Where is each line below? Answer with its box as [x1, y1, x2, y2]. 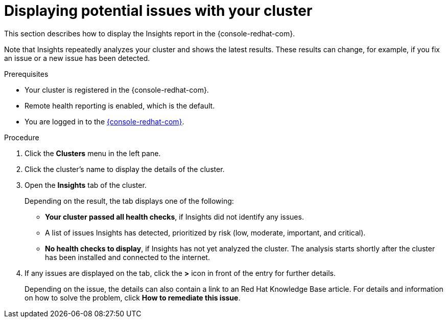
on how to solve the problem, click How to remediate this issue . [25, 293, 241, 302]
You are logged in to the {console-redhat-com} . [25, 117, 184, 126]
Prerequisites [4, 69, 49, 78]
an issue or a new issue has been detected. [4, 53, 150, 62]
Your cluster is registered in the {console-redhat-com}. [25, 85, 209, 94]
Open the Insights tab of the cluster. [25, 180, 147, 189]
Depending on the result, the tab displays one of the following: [25, 196, 234, 205]
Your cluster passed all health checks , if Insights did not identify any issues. [45, 212, 304, 221]
